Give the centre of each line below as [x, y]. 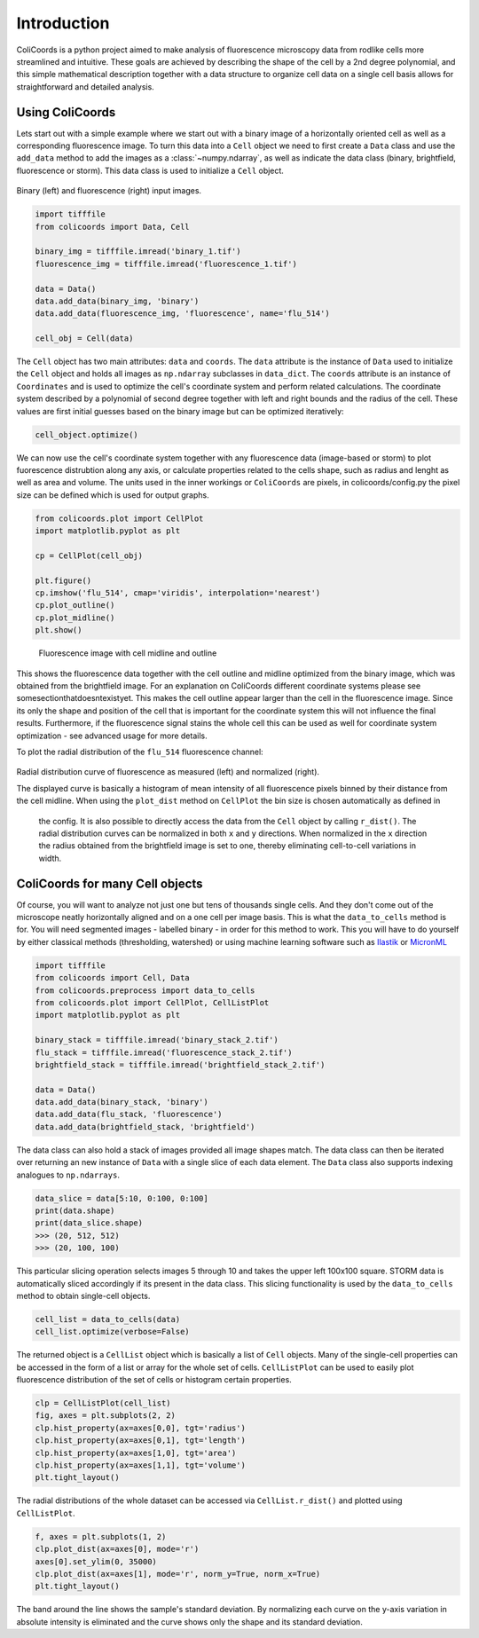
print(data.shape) [75, 1211]
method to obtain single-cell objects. [83, 1295]
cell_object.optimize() [87, 434]
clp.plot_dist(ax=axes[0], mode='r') [117, 1549]
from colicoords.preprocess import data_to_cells [145, 990]
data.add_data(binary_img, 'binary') [117, 301]
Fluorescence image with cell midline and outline [128, 653]
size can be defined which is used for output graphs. [113, 495]
